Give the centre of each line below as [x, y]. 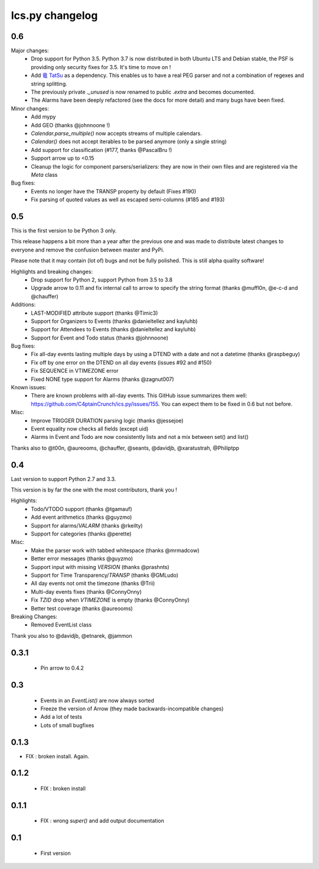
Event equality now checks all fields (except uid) [90, 428]
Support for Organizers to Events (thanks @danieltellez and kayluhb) [114, 321]
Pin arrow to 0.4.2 [62, 668]
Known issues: [29, 387]
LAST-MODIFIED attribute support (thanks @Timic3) [95, 313]
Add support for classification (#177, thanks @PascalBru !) [102, 150]
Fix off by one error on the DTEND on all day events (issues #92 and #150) [121, 362]
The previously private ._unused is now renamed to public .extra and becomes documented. [143, 92]
